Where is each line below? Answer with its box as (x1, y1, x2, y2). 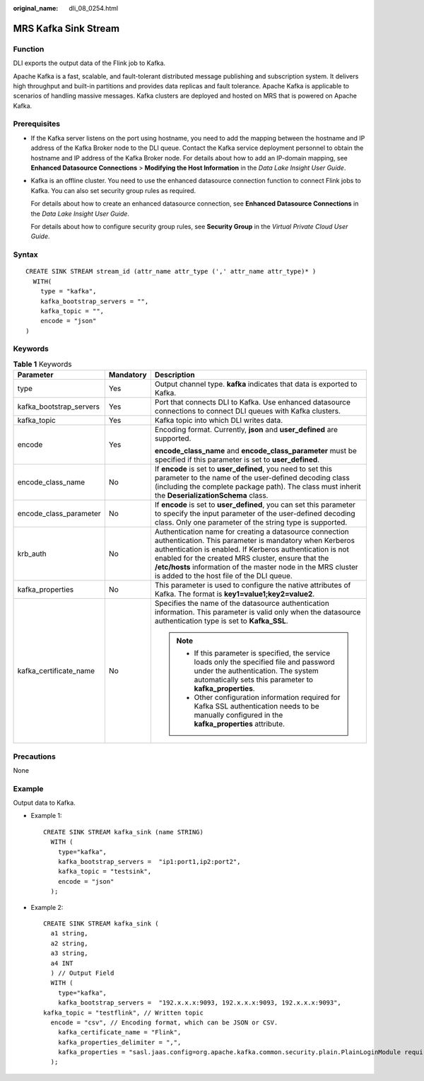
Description (154, 370, 195, 380)
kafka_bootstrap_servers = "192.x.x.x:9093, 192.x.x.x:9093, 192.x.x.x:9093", (57, 999, 342, 1007)
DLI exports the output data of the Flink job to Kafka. (13, 59, 166, 67)
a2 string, (50, 939, 88, 947)
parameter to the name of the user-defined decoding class (154, 473, 350, 483)
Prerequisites (13, 119, 60, 129)
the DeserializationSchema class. (154, 491, 269, 501)
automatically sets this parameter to (194, 675, 314, 685)
